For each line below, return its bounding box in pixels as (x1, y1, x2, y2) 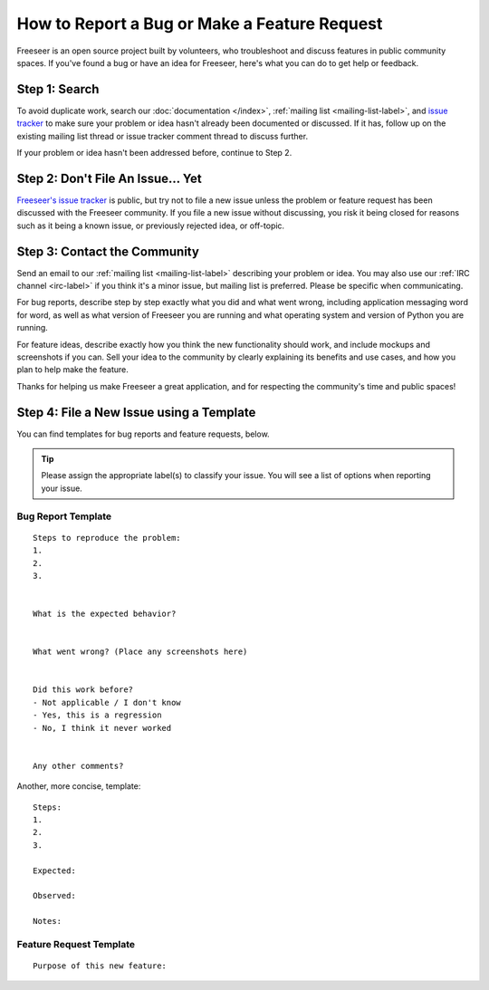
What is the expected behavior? (33, 609, 177, 620)
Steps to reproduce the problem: (33, 533, 181, 543)
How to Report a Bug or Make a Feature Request (16, 14, 383, 34)
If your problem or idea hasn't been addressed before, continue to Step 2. (16, 148, 292, 159)
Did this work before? (33, 685, 134, 695)
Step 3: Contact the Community (16, 244, 199, 259)
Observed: (33, 890, 76, 901)
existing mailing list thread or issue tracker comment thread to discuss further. (16, 130, 308, 141)
